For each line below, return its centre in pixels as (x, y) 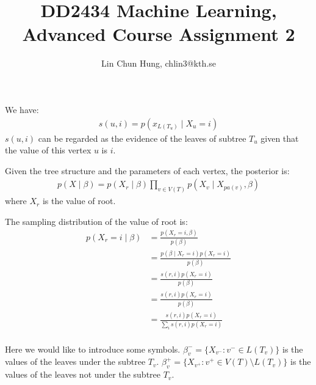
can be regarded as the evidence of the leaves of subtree (142, 138)
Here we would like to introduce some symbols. (93, 349)
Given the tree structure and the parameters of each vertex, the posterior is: (147, 170)
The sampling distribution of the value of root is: (96, 221)
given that (280, 138)
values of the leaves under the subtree (75, 361)
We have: (22, 109)
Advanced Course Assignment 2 (159, 34)
